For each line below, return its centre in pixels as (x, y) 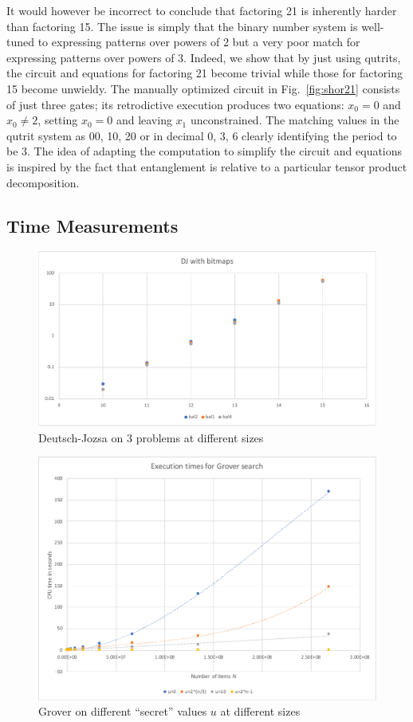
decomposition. (43, 182)
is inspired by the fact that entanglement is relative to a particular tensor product (207, 166)
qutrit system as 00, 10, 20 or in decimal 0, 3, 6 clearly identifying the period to (202, 135)
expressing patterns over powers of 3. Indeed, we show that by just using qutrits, (204, 57)
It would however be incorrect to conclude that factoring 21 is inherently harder (202, 10)
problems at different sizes (200, 437)
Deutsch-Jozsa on (81, 437)
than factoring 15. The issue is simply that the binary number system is (182, 26)
